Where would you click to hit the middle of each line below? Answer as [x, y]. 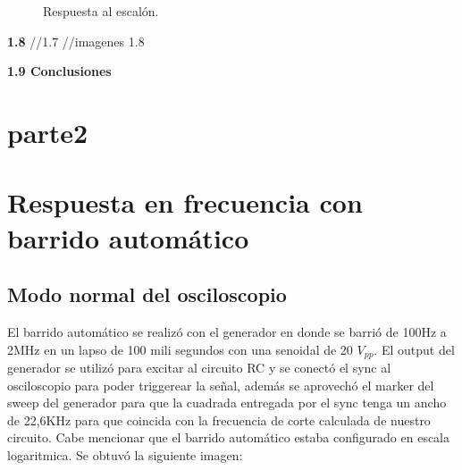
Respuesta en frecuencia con [185, 202]
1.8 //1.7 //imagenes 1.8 [76, 41]
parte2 [48, 132]
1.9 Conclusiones [59, 71]
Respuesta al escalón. [101, 11]
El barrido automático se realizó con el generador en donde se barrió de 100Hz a [227, 331]
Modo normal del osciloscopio [147, 294]
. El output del [414, 349]
